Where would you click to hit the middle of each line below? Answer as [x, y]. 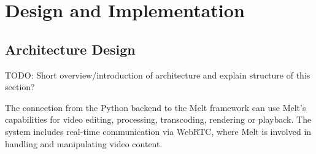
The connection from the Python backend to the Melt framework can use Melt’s [156, 107]
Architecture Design [70, 49]
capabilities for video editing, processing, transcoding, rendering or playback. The [158, 119]
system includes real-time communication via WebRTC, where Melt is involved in [158, 131]
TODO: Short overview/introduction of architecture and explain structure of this [158, 75]
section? [20, 87]
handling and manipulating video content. [84, 143]
